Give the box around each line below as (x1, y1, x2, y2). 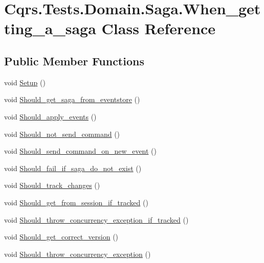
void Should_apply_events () (4, 111, 97, 122)
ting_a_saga (4, 18, 96, 39)
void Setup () (4, 77, 46, 87)
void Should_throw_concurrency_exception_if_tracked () (4, 214, 189, 225)
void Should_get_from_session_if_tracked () (4, 197, 148, 207)
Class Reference (101, 18, 216, 39)
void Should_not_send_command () (4, 128, 120, 139)
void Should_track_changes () (4, 180, 100, 190)
